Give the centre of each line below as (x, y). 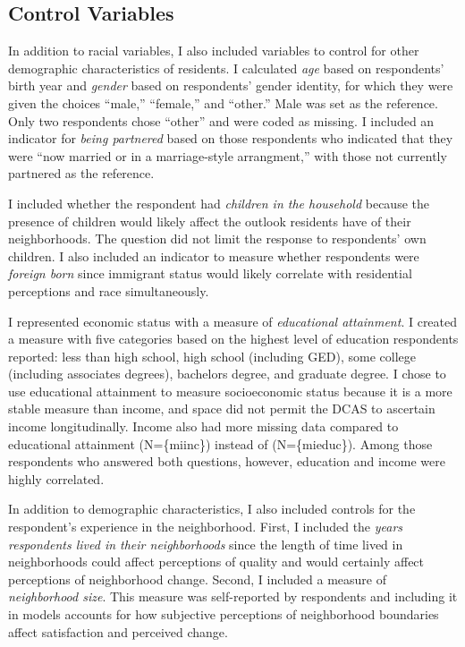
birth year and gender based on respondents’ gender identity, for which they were (231, 85)
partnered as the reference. (81, 173)
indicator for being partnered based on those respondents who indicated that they (231, 138)
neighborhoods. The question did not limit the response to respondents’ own (217, 238)
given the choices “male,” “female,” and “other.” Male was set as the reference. (223, 102)
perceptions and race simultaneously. (109, 290)
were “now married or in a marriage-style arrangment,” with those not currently (228, 155)
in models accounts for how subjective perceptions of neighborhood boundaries (224, 614)
